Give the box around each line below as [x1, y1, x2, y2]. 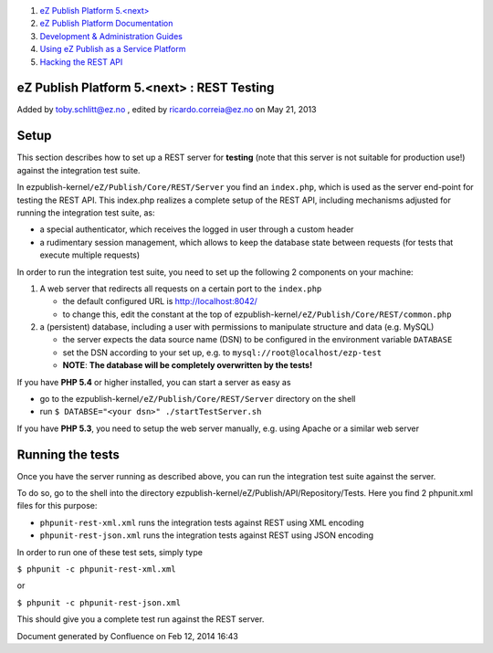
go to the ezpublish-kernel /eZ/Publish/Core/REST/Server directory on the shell [39, 394, 356, 405]
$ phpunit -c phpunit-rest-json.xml [16, 597, 182, 607]
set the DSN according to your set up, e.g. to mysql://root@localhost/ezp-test [62, 347, 383, 358]
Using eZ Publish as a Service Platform [39, 44, 186, 55]
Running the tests [16, 447, 121, 462]
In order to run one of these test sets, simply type [16, 546, 203, 557]
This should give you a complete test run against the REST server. [16, 614, 265, 625]
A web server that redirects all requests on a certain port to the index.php [39, 283, 322, 294]
